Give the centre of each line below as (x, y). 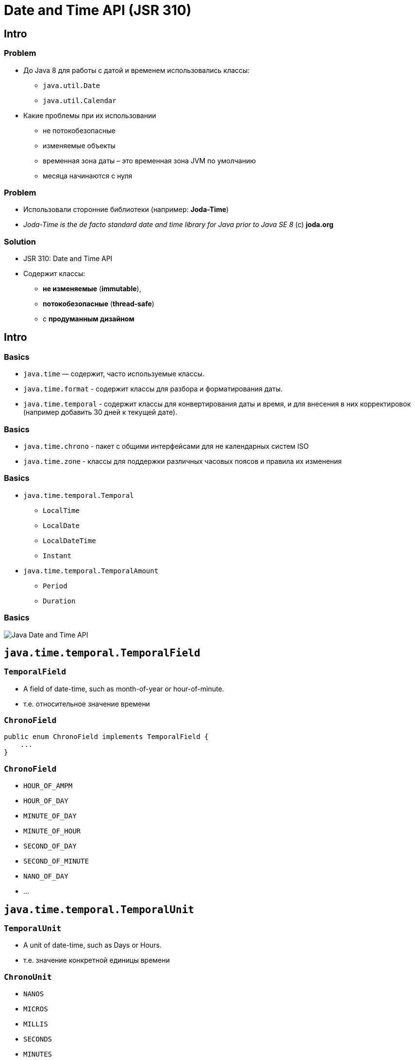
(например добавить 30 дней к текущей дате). (100, 412)
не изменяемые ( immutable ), (92, 289)
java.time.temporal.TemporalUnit (99, 910)
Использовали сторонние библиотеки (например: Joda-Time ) (126, 210)
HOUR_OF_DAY (46, 801)
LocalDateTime (69, 540)
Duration (59, 601)
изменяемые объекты (79, 145)
